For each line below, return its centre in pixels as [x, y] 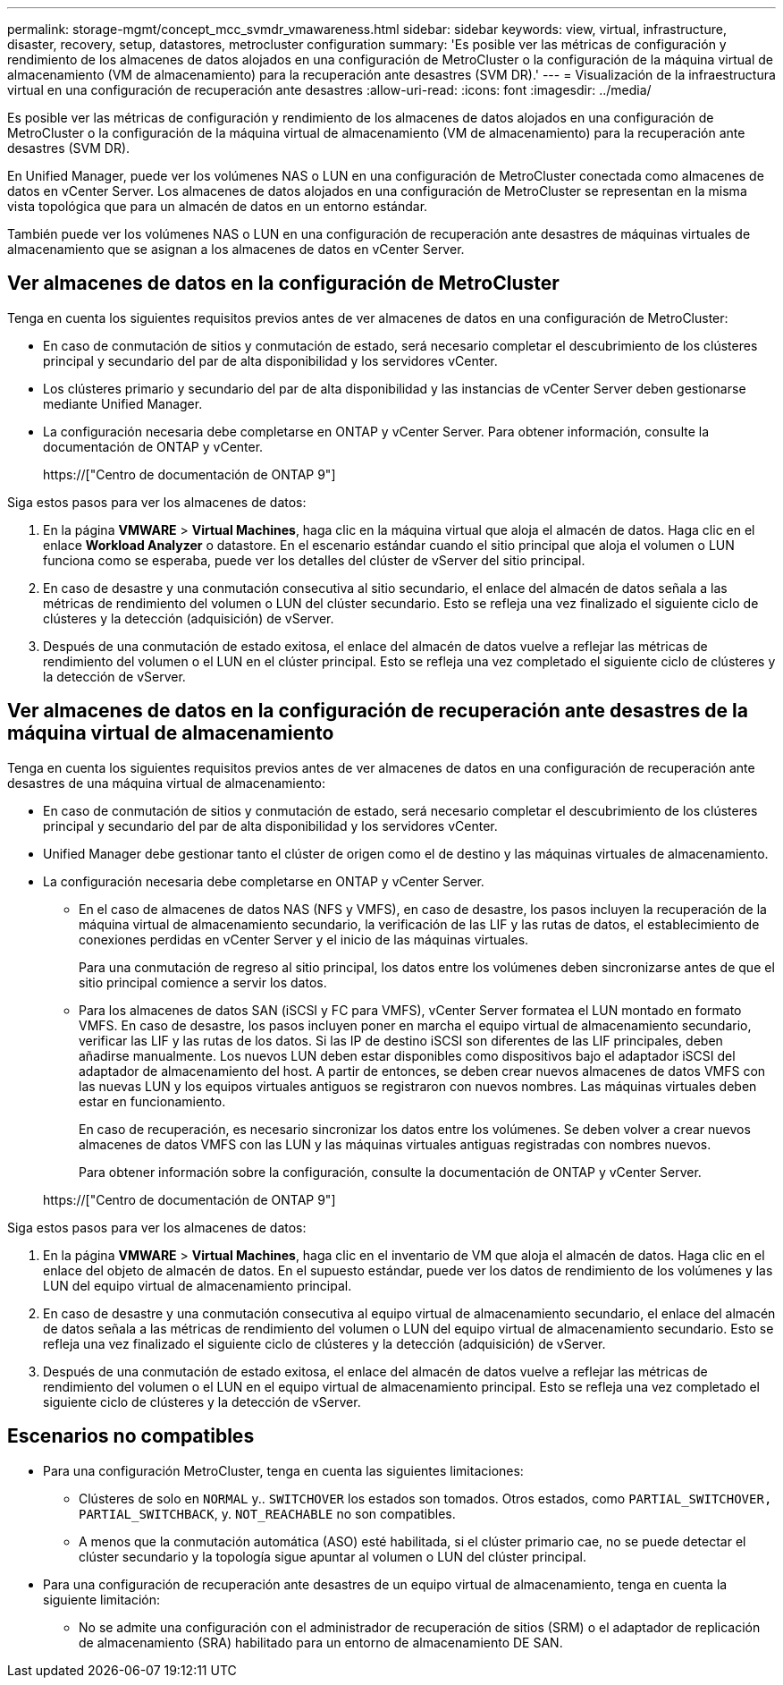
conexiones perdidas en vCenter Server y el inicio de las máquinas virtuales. [304, 939]
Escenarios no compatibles [131, 1436]
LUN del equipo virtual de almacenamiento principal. [198, 1285]
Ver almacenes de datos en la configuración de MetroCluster [283, 284]
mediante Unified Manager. [123, 403]
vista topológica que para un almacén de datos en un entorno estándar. [218, 206]
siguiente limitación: [102, 1599]
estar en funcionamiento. [152, 1101]
